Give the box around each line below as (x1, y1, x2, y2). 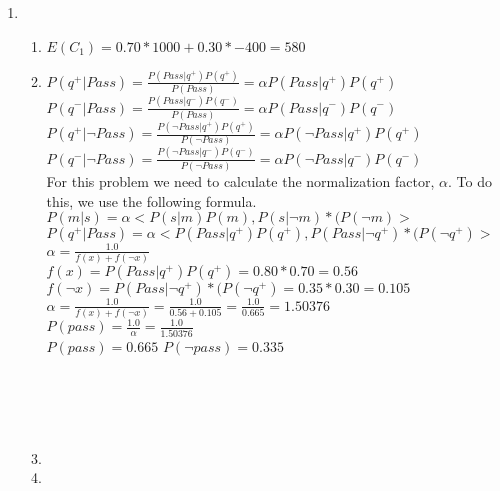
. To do (447, 171, 492, 192)
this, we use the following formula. (46, 190, 257, 211)
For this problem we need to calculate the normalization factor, (46, 171, 435, 192)
